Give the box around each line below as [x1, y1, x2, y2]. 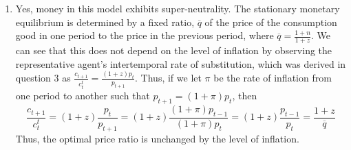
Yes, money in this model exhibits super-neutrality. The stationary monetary [15, 1, 340, 15]
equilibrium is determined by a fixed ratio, [15, 14, 195, 29]
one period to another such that [15, 88, 150, 103]
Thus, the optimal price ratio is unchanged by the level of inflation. [15, 131, 299, 145]
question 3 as [15, 71, 71, 85]
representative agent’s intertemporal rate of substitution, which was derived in [15, 56, 346, 71]
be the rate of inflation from [213, 71, 332, 85]
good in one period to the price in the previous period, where [15, 28, 274, 42]
